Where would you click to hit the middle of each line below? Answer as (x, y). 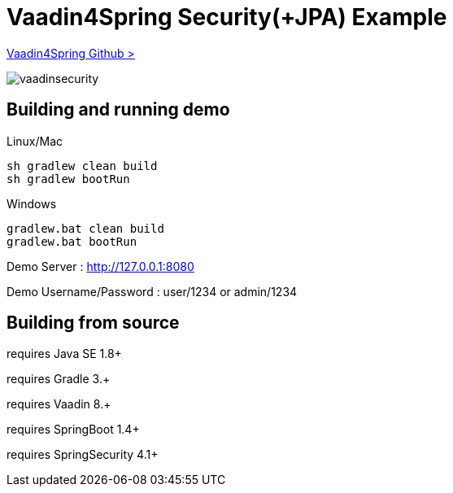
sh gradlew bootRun (68, 179)
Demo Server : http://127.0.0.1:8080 (100, 266)
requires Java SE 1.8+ (64, 354)
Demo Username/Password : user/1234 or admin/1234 (152, 291)
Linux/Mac (35, 141)
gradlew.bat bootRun (72, 241)
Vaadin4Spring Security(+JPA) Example (227, 17)
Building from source (93, 323)
